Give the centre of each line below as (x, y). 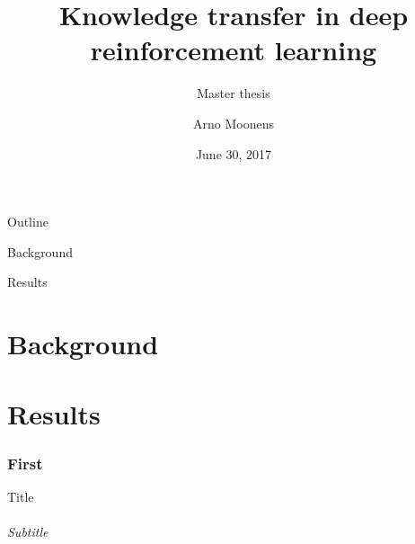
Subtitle (28, 532)
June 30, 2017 (234, 153)
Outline (28, 222)
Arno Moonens (234, 123)
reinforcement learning (234, 50)
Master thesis (234, 93)
